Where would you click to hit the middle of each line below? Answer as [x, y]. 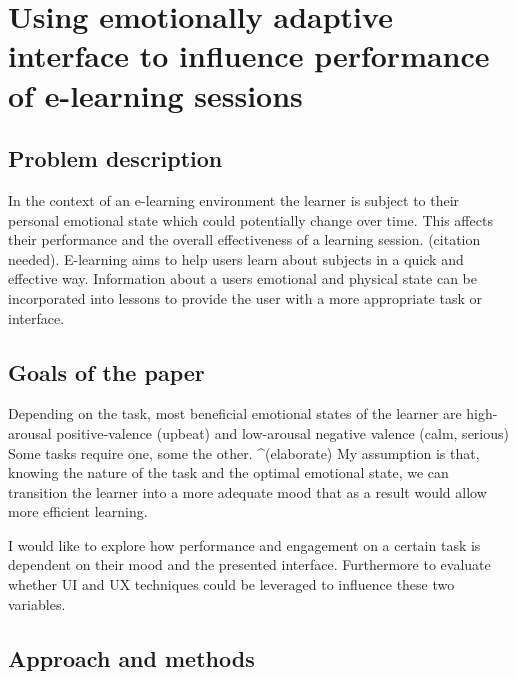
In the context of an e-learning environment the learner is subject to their [234, 199]
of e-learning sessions [155, 94]
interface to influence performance [249, 55]
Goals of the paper [106, 371]
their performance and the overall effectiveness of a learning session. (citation [244, 239]
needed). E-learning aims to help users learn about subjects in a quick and [236, 258]
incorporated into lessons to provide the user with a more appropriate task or [245, 297]
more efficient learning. [78, 511]
